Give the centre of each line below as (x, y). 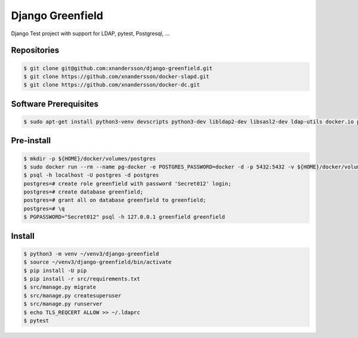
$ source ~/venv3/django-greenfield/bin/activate (98, 262)
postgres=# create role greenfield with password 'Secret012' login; (127, 183)
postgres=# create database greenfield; (83, 192)
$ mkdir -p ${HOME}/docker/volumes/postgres (90, 159)
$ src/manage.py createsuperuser (72, 295)
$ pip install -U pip (55, 271)
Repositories (35, 50)
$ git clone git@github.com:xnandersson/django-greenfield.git (118, 68)
